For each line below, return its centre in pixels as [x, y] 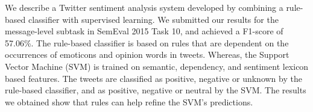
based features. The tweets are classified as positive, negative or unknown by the [153, 78]
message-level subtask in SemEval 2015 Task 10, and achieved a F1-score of [144, 31]
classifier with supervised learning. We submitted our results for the [153, 19]
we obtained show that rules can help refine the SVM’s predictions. [129, 101]
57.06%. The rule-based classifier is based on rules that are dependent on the [147, 42]
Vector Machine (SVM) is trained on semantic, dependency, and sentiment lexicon [157, 66]
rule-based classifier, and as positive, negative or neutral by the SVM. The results [156, 90]
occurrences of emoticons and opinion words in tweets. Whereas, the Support [147, 54]
